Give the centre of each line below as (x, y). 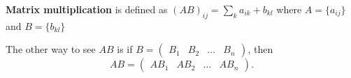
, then (260, 49)
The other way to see (51, 49)
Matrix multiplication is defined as (87, 9)
